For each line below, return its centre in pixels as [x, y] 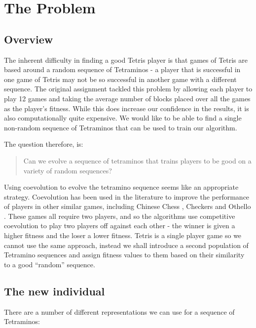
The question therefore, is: [44, 144]
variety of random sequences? [68, 170]
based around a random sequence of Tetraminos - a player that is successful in [122, 69]
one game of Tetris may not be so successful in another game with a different [120, 79]
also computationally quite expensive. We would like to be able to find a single [123, 118]
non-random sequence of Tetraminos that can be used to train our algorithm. [121, 127]
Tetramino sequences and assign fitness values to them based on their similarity [124, 255]
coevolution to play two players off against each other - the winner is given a [120, 225]
